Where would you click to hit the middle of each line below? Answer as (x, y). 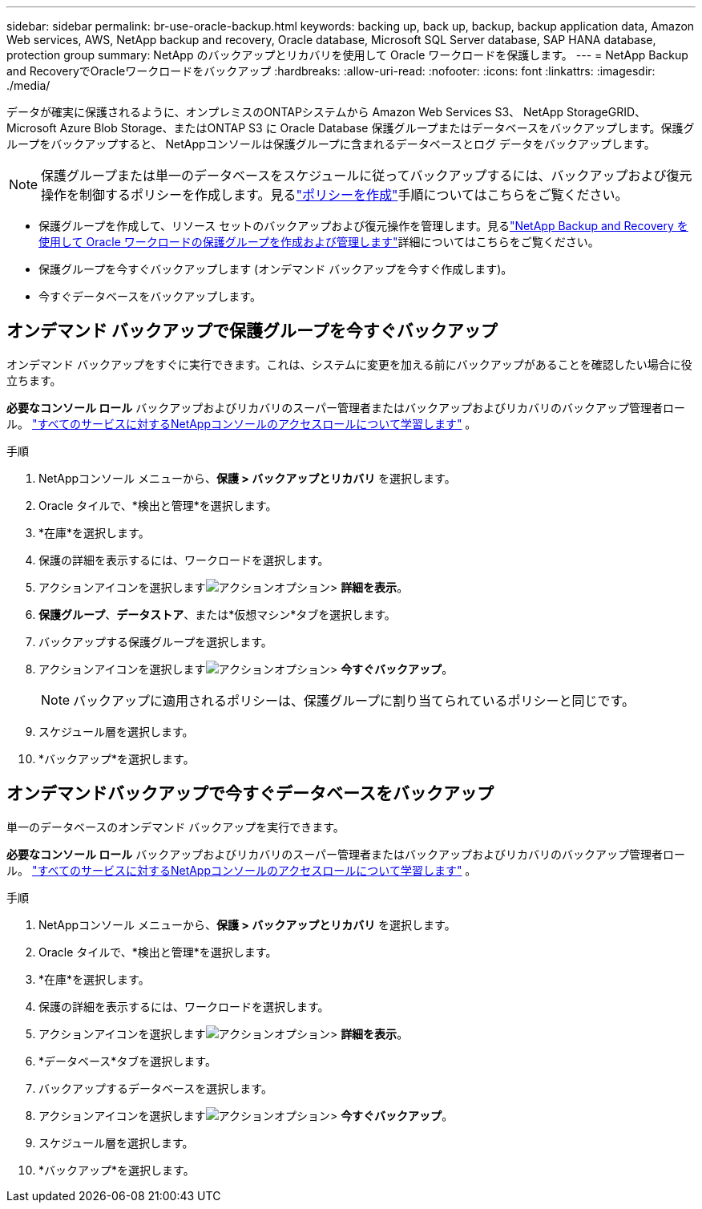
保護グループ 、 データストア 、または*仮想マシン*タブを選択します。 (217, 614)
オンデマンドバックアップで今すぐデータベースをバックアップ (250, 794)
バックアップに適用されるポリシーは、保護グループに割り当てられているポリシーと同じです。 (354, 700)
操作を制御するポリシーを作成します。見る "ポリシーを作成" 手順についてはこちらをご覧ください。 (335, 195)
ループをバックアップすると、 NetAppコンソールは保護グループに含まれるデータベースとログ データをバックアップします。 (331, 144)
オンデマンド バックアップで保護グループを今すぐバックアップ (252, 331)
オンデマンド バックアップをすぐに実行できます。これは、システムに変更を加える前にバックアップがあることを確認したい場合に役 (349, 364)
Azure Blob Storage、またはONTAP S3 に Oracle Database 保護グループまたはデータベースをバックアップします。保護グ (377, 128)
